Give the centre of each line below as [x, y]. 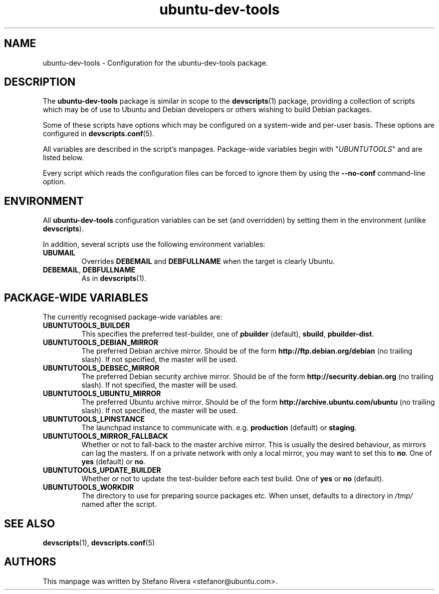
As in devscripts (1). [114, 278]
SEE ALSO [30, 523]
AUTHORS [30, 562]
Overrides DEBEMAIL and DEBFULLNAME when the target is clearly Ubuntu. [208, 261]
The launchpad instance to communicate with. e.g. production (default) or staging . [219, 428]
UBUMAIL [59, 253]
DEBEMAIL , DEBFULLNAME [89, 270]
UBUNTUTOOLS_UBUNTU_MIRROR [102, 394]
